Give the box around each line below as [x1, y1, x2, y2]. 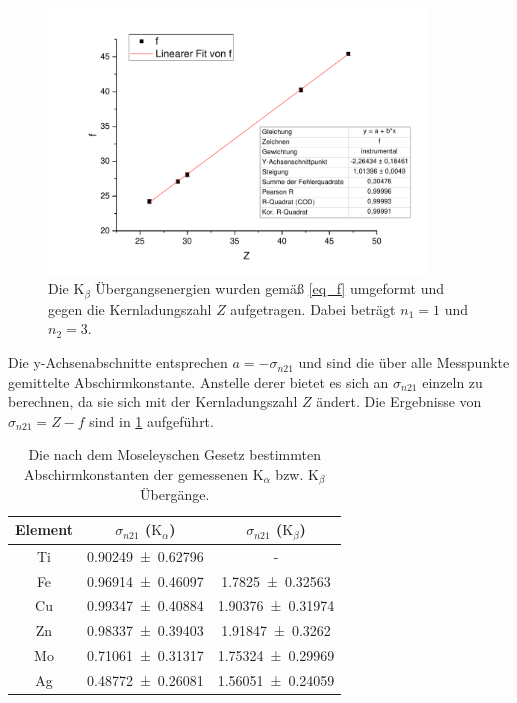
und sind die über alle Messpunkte [298, 352, 510, 373]
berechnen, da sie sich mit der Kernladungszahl [8, 391, 298, 412]
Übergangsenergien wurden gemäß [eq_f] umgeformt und [95, 278, 445, 299]
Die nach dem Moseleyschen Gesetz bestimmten [28, 444, 321, 465]
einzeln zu [422, 371, 483, 392]
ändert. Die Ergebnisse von [316, 391, 482, 412]
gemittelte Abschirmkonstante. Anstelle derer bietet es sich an [8, 371, 389, 392]
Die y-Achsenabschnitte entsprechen [8, 352, 228, 373]
